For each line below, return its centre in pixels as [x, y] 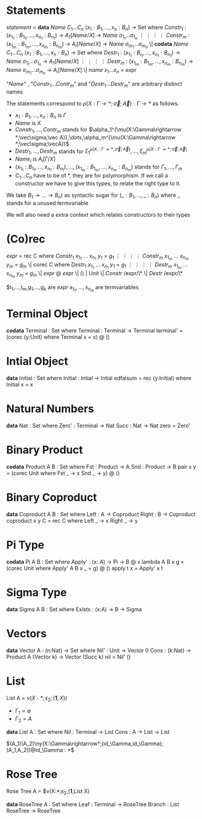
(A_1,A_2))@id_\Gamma [35, 750]
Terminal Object [47, 314]
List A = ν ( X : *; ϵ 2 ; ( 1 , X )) [37, 699]
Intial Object [37, 361]
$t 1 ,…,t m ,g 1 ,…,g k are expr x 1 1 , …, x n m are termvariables [73, 288]
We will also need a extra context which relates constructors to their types [99, 214]
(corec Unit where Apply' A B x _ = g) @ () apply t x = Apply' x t [85, 568]
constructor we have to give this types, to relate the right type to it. [98, 183]
